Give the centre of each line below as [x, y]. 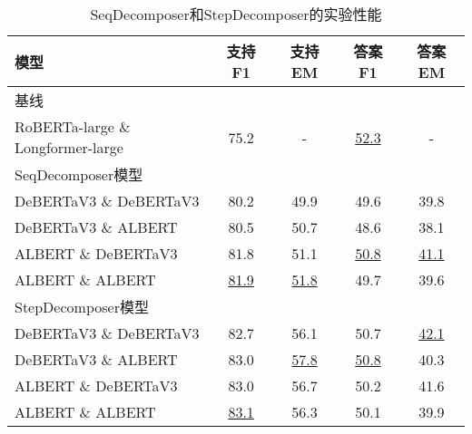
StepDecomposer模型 [82, 307]
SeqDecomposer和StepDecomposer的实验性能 [236, 14]
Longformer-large [69, 147]
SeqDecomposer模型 [79, 174]
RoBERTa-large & [73, 126]
